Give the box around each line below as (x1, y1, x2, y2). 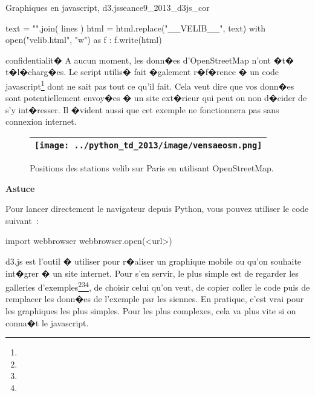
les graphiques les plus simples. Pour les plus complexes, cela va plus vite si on (5, 305, 296, 317)
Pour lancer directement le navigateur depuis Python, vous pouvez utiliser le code (5, 202, 309, 215)
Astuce (5, 182, 35, 194)
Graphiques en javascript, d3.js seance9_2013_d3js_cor (5, 1, 210, 13)
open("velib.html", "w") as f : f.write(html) (5, 33, 162, 46)
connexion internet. (5, 115, 77, 128)
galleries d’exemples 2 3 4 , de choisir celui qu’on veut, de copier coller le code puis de (5, 279, 310, 293)
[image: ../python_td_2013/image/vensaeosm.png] (34, 140, 262, 150)
